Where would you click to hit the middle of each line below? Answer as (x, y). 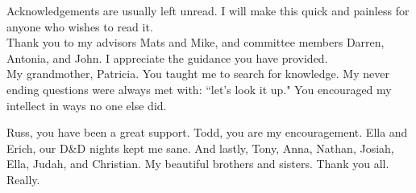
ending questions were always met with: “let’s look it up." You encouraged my (199, 89)
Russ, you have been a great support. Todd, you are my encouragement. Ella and (207, 132)
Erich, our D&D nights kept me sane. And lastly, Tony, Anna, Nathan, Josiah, (200, 148)
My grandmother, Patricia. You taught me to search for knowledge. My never (198, 74)
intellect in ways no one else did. (87, 105)
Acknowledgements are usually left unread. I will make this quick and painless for (208, 10)
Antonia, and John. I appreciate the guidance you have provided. (167, 57)
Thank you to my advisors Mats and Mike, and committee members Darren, (196, 42)
